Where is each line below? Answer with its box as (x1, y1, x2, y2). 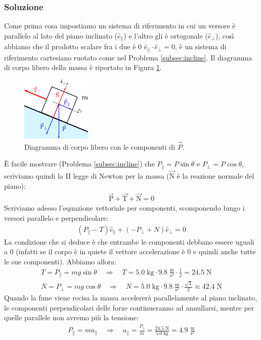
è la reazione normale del (177, 170, 254, 181)
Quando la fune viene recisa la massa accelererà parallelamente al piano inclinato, (4, 292, 257, 303)
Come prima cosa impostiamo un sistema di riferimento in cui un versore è (4, 20, 236, 31)
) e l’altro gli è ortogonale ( (123, 30, 208, 41)
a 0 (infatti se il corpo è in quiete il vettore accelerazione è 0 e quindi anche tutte (4, 246, 256, 257)
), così (215, 30, 234, 41)
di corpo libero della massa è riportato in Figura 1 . (4, 62, 162, 73)
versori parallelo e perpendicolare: (4, 213, 109, 223)
